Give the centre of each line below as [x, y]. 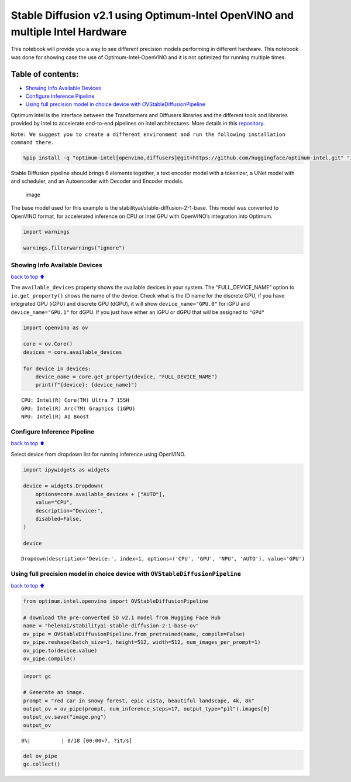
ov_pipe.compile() [49, 658]
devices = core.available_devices [73, 352]
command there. [33, 142]
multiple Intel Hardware [69, 32]
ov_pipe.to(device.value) [60, 650]
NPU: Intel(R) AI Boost [55, 417]
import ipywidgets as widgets [66, 469]
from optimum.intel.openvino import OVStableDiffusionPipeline [116, 601]
